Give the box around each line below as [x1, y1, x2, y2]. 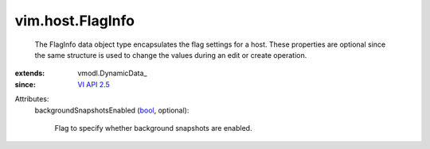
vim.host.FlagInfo [14, 12, 135, 29]
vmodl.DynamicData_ [77, 68, 147, 78]
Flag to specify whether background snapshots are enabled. [54, 123, 252, 132]
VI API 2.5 [77, 79, 111, 89]
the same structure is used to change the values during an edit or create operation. [34, 50, 307, 59]
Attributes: [14, 94, 49, 104]
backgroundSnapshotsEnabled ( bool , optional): [34, 105, 190, 115]
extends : [14, 68, 45, 78]
